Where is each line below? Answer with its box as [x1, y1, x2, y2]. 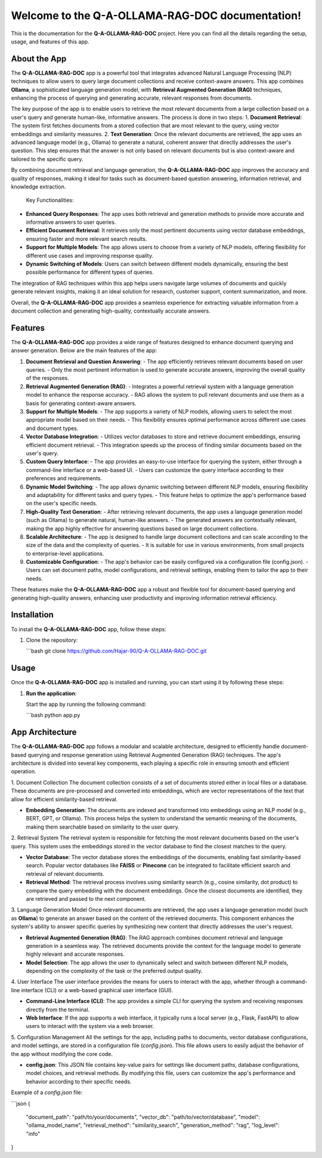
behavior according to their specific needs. [26, 1077, 132, 1085]
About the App [11, 54, 67, 64]
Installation [11, 610, 54, 620]
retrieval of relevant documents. [26, 870, 104, 877]
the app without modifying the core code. [11, 1050, 113, 1057]
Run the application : [26, 690, 77, 697]
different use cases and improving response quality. [26, 252, 154, 259]
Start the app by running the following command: [26, 701, 147, 708]
